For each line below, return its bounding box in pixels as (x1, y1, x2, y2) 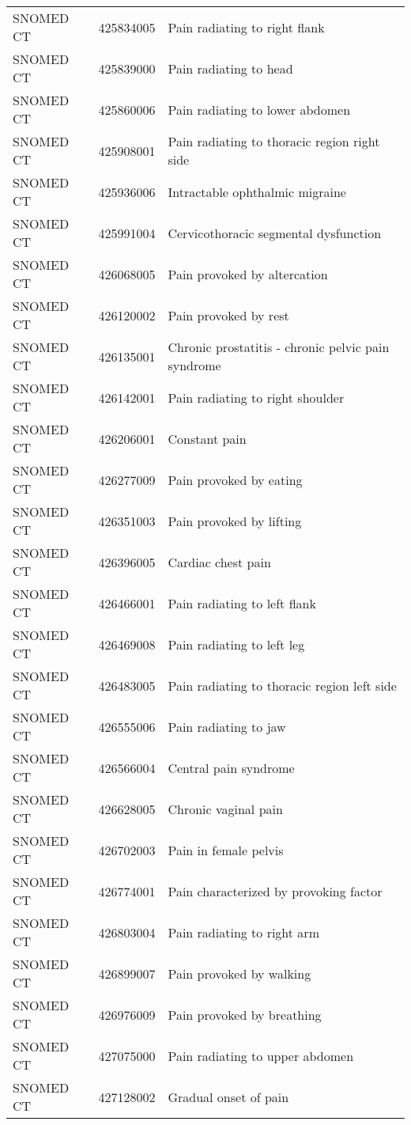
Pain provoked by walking (168, 964, 311, 983)
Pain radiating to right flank (168, 17, 325, 36)
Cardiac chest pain (168, 552, 271, 571)
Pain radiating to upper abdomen (168, 1046, 354, 1065)
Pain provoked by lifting (168, 511, 302, 530)
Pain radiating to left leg (168, 634, 305, 653)
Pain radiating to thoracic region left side (168, 676, 397, 695)
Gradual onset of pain (168, 1087, 289, 1106)
